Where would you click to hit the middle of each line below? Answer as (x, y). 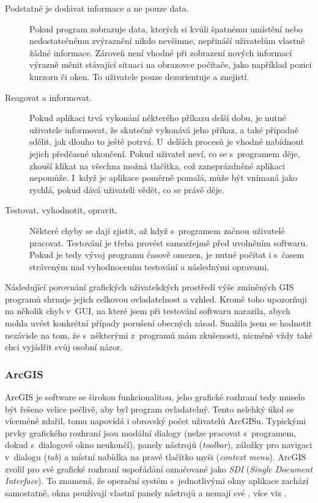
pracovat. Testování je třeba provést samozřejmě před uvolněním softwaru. (169, 242)
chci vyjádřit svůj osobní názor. (64, 347)
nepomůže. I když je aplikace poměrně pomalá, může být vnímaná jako (163, 178)
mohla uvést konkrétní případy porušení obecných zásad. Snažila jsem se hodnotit (158, 323)
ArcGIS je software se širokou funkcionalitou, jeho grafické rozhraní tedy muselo (155, 397)
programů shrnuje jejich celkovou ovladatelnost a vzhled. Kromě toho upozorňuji (156, 299)
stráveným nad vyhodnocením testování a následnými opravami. (149, 266)
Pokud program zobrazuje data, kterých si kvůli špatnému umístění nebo (166, 28)
